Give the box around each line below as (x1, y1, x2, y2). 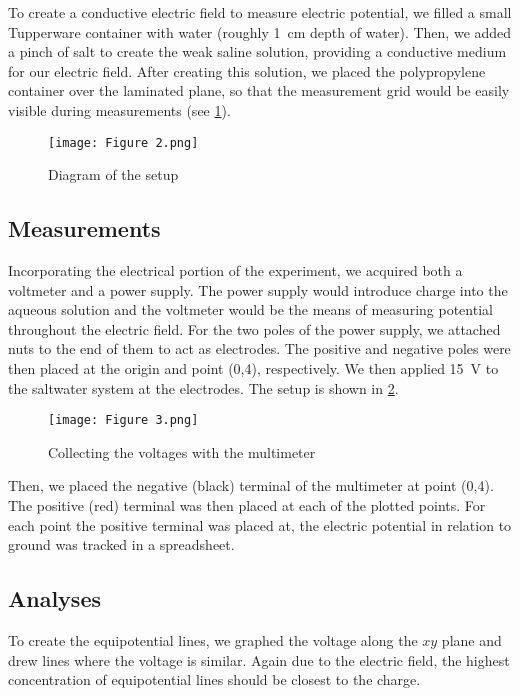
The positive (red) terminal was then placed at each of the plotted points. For (8, 495, 486, 516)
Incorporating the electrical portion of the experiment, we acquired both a (8, 260, 463, 281)
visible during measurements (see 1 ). (8, 99, 231, 120)
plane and (441, 630, 502, 650)
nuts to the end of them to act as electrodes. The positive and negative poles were (8, 338, 511, 359)
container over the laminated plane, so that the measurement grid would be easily (8, 80, 510, 101)
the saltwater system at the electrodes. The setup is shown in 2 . (8, 377, 399, 398)
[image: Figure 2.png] (48, 135, 199, 150)
